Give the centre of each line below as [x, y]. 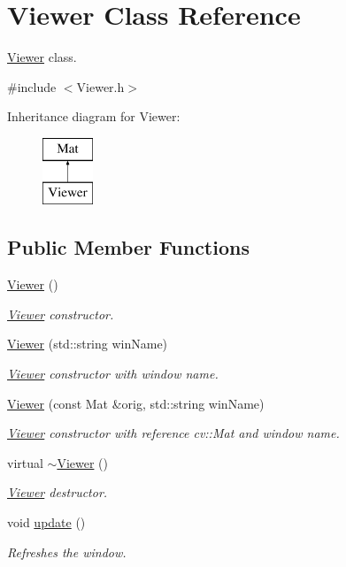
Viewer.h [100, 86]
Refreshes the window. [67, 552]
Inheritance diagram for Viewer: [94, 116]
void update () [46, 522]
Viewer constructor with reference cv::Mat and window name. [173, 433]
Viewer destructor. [58, 492]
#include [32, 86]
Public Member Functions [128, 247]
